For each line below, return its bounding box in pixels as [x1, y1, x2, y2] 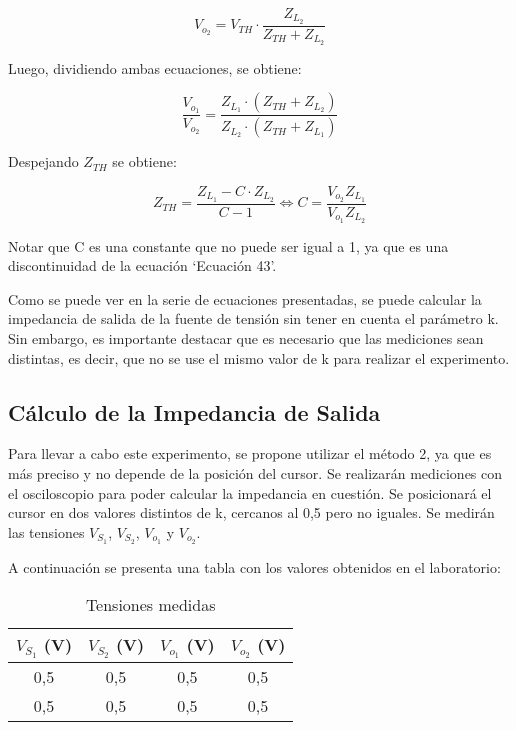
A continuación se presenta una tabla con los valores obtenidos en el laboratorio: [8, 556, 501, 577]
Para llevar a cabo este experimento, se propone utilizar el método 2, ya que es [8, 443, 492, 464]
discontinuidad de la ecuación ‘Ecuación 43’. [8, 255, 277, 276]
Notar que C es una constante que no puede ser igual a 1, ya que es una [8, 235, 449, 256]
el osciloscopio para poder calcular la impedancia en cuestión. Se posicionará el [8, 482, 492, 503]
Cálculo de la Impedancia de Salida [8, 396, 381, 427]
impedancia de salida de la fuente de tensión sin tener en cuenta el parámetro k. [8, 308, 499, 329]
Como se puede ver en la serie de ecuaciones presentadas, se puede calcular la [8, 288, 482, 309]
